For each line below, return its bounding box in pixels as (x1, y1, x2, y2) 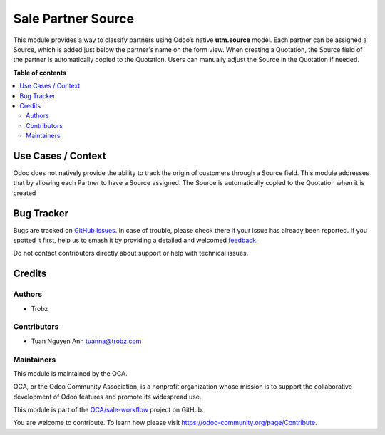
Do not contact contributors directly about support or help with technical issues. (13, 249, 249, 258)
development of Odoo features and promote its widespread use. (13, 392, 202, 401)
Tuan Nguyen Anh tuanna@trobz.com (31, 337, 142, 345)
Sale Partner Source (13, 11, 135, 26)
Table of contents (13, 68, 67, 77)
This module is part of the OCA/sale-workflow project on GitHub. (13, 406, 204, 414)
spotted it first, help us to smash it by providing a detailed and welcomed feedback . (13, 236, 258, 245)
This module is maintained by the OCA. (13, 369, 128, 377)
